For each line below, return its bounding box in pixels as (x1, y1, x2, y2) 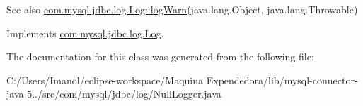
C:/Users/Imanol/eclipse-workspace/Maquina (6, 72, 204, 87)
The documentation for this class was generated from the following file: (6, 49, 314, 64)
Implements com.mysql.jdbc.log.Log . (6, 25, 164, 40)
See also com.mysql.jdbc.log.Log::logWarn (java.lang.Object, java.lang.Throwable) (6, 2, 358, 16)
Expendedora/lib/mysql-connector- (206, 72, 358, 87)
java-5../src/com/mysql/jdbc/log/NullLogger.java (6, 86, 221, 101)
